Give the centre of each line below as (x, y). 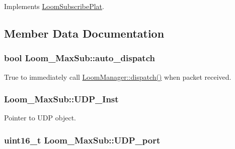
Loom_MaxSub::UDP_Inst (61, 99)
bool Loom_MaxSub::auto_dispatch (80, 58)
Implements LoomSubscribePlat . (54, 6)
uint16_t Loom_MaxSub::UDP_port (82, 140)
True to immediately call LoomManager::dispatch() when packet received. (118, 77)
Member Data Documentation (84, 33)
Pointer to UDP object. (40, 118)
